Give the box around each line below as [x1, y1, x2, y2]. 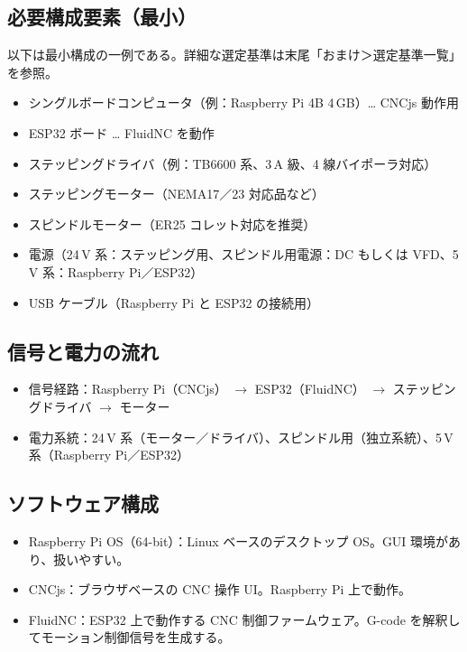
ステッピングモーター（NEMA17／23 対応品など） [28, 184, 325, 203]
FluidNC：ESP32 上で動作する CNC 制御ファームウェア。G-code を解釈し [28, 610, 461, 629]
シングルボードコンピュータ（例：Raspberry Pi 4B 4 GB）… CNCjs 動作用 [28, 93, 459, 112]
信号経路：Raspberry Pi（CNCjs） [28, 379, 227, 398]
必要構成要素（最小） [7, 3, 197, 31]
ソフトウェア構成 [7, 489, 159, 517]
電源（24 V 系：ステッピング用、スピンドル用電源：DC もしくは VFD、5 [28, 245, 459, 264]
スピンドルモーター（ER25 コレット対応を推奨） [28, 214, 316, 233]
